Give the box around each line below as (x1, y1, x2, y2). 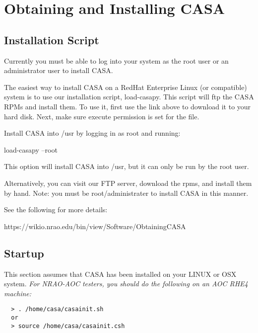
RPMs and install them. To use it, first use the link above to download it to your (4, 101, 251, 111)
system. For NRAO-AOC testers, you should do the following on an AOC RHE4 (4, 278, 248, 289)
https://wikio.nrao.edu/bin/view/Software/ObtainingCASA (4, 221, 186, 231)
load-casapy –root (4, 144, 58, 155)
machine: (4, 288, 32, 298)
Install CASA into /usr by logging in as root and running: (4, 128, 181, 138)
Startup (4, 245, 44, 260)
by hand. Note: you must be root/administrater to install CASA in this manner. (4, 187, 249, 198)
